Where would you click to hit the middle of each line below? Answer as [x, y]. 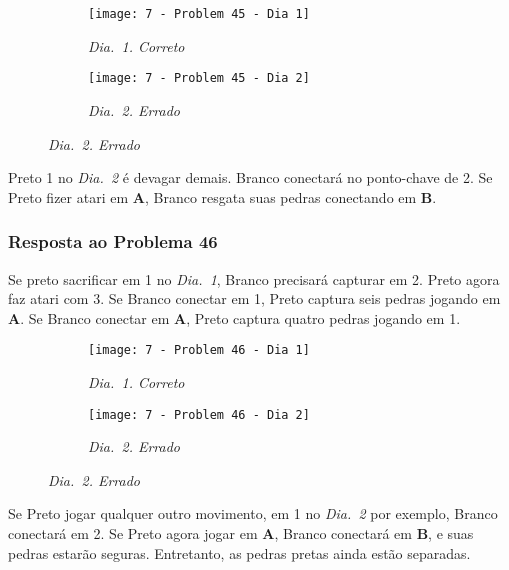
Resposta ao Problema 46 [113, 241]
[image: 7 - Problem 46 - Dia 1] [199, 350]
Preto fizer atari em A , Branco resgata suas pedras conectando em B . [222, 196]
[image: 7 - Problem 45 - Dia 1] [199, 14]
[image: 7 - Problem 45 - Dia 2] [199, 78]
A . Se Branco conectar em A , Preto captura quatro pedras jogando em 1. [234, 317]
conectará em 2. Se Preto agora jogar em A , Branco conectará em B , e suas [241, 532]
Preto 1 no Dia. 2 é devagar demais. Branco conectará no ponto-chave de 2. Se [250, 177]
